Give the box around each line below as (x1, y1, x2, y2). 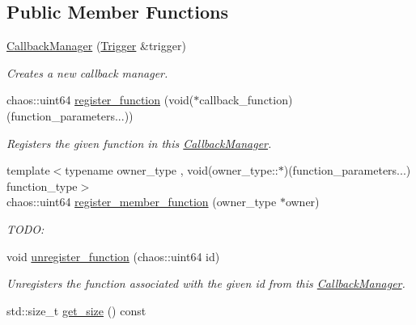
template (6, 162, 50, 179)
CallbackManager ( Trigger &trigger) (6, 37, 186, 54)
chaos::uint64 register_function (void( (6, 91, 194, 108)
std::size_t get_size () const (6, 302, 146, 319)
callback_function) (199, 91, 293, 108)
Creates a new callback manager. (6, 64, 168, 81)
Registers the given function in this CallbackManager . (6, 134, 272, 151)
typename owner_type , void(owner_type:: (65, 162, 278, 179)
